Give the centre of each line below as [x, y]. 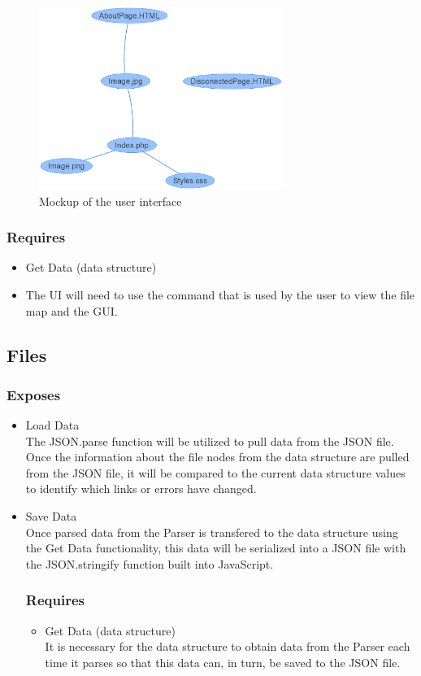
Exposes [34, 394]
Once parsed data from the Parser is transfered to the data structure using [212, 532]
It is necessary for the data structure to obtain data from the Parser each [228, 646]
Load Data [52, 425]
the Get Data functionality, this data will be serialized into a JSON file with [216, 548]
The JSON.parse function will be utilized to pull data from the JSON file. [210, 440]
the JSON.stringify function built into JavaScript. [150, 563]
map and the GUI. [72, 310]
